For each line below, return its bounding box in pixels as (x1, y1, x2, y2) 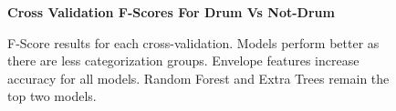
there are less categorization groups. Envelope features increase (7, 51, 360, 70)
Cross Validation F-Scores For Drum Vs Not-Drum (7, 3, 335, 21)
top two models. (7, 86, 97, 106)
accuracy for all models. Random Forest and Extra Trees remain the (7, 68, 390, 87)
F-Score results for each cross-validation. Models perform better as (7, 33, 380, 52)
